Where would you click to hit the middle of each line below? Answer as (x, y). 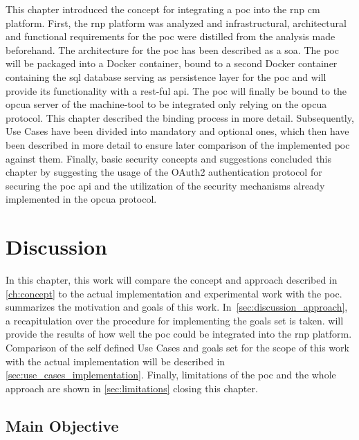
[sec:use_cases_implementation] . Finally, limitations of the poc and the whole (171, 375)
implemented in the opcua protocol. (81, 199)
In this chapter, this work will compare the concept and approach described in (172, 280)
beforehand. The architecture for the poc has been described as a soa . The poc (172, 49)
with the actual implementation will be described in (116, 361)
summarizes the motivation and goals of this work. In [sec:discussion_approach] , (177, 307)
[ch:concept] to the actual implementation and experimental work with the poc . (174, 293)
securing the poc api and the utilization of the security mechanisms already (165, 185)
